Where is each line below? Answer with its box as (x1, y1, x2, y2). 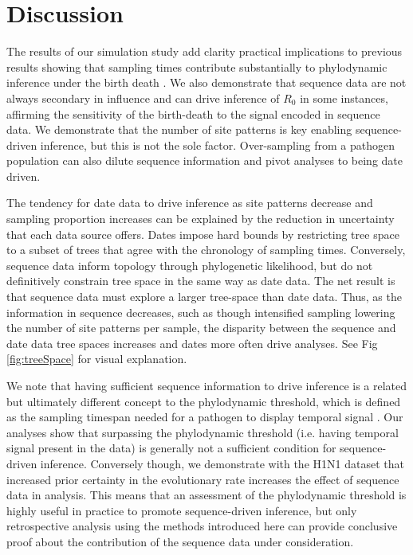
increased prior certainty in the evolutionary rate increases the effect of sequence (6, 471, 399, 487)
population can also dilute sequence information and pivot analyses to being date (6, 152, 403, 169)
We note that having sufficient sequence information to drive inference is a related (6, 377, 407, 393)
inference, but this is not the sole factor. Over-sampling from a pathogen (40, 136, 395, 153)
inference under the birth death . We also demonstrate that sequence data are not (6, 74, 407, 91)
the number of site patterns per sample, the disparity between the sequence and (6, 319, 396, 336)
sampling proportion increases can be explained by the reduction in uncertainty (6, 210, 395, 227)
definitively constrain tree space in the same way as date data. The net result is (6, 272, 395, 289)
